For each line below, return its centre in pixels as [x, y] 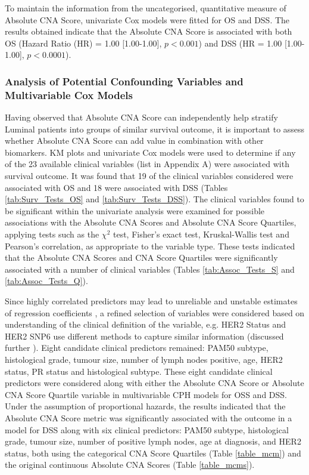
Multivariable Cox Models [69, 95]
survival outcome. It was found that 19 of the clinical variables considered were [149, 176]
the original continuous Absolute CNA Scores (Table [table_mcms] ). [130, 465]
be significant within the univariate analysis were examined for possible [135, 210]
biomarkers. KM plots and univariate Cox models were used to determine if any [150, 152]
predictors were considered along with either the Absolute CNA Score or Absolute [154, 383]
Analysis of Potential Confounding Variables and [124, 81]
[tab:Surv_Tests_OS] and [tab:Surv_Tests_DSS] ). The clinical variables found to [154, 199]
